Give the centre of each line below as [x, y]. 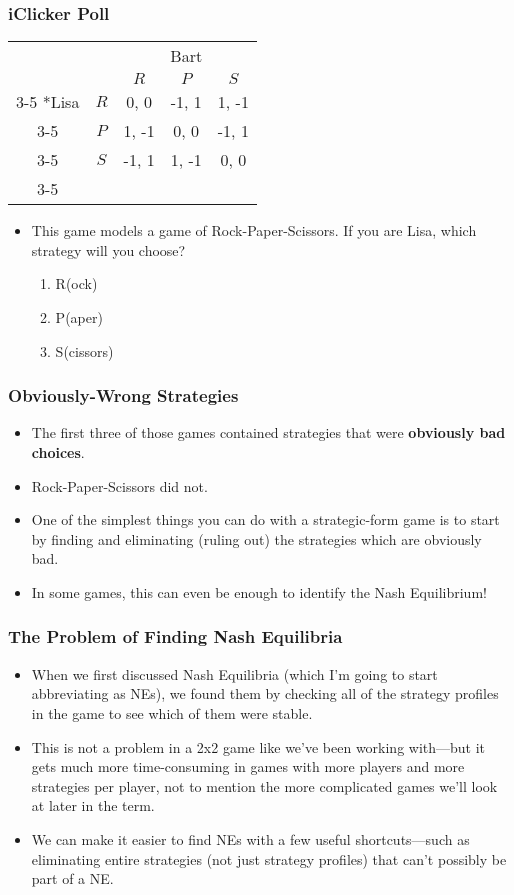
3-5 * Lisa [48, 102]
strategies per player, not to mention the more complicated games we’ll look [264, 785]
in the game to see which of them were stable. [172, 712]
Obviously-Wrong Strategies [123, 395]
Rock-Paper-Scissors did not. [119, 485]
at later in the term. [93, 805]
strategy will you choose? [108, 249]
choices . [58, 452]
